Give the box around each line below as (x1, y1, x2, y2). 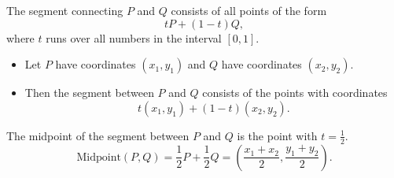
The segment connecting (6, 2, 123, 18)
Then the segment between (24, 84, 154, 101)
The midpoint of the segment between (6, 127, 190, 143)
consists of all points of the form (171, 2, 327, 18)
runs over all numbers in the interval (46, 29, 222, 46)
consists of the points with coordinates (202, 84, 388, 101)
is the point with (237, 127, 318, 143)
